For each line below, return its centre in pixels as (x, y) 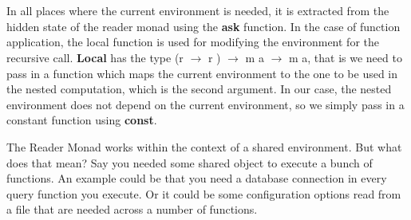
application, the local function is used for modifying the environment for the (193, 42)
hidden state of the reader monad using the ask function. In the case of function (204, 26)
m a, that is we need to (345, 57)
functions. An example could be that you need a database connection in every (197, 178)
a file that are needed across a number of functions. (132, 209)
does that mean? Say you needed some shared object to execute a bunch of (190, 162)
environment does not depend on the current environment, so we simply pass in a (205, 104)
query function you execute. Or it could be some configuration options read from (204, 193)
